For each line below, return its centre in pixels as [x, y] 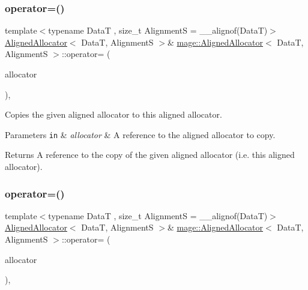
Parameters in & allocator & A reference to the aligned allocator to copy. [140, 134]
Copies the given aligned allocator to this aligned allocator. [113, 114]
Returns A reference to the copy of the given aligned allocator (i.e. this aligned [150, 155]
